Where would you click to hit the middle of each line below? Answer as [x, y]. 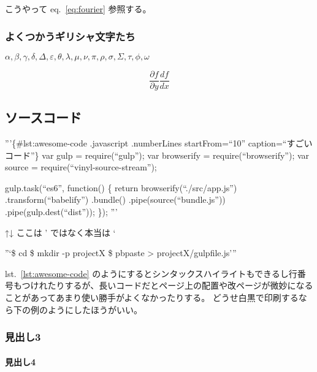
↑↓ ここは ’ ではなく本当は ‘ [60, 232]
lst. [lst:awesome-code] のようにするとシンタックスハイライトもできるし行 [151, 273]
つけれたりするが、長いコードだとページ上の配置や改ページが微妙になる [167, 285]
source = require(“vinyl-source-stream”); [81, 167]
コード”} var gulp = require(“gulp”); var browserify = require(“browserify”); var [157, 155]
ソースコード [43, 117]
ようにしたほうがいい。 [95, 309]
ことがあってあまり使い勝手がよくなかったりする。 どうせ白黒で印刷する [152, 298]
